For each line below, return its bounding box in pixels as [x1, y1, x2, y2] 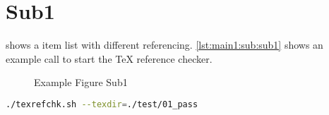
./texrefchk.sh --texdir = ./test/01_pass [6, 99, 198, 109]
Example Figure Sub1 [34, 75, 128, 90]
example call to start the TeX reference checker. [6, 51, 213, 66]
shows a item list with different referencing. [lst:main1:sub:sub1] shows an [6, 37, 323, 52]
